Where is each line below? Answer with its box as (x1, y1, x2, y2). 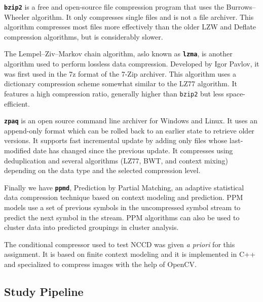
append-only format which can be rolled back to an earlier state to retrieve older (4, 125, 254, 136)
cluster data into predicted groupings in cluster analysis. (4, 222, 179, 232)
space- (226, 88, 245, 98)
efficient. (4, 98, 30, 109)
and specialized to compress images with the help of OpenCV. (4, 258, 197, 269)
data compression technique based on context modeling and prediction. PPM (4, 192, 243, 203)
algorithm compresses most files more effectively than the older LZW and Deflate (4, 21, 256, 32)
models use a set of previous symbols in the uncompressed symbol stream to (4, 202, 241, 212)
